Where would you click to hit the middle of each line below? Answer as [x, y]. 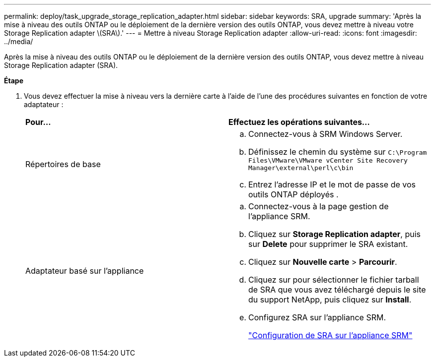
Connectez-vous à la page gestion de [319, 206]
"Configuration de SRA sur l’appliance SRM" [330, 335]
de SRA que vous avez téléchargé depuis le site [337, 290]
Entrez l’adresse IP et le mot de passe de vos [332, 184]
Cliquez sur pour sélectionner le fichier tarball [334, 280]
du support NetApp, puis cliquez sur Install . [330, 300]
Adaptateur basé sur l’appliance [85, 271]
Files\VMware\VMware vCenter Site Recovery [328, 160]
